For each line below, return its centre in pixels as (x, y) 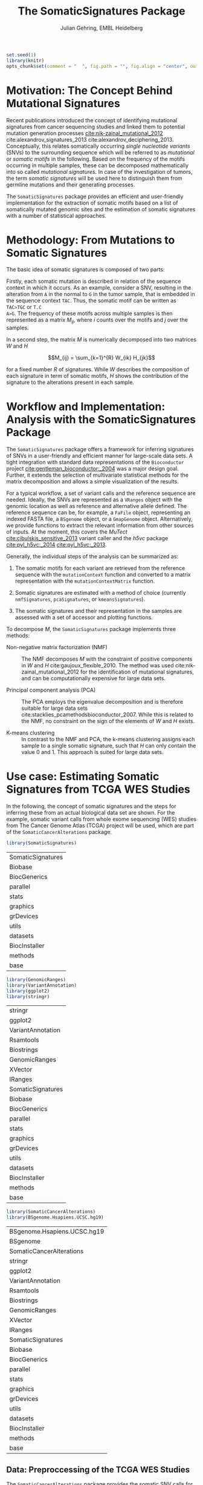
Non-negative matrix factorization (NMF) (57, 647)
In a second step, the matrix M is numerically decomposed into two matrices (101, 340)
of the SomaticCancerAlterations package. (59, 832)
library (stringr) (28, 997)
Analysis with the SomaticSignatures (101, 420)
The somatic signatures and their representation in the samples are (98, 611)
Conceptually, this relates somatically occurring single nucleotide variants (98, 146)
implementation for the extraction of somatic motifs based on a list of (92, 203)
